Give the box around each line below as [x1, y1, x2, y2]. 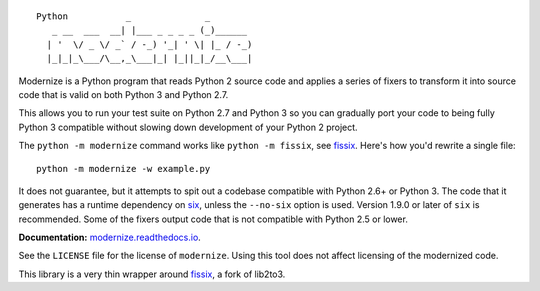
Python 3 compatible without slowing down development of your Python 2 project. [18, 121, 359, 133]
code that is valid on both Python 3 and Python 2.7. [18, 88, 229, 100]
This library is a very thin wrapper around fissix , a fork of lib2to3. [18, 268, 286, 280]
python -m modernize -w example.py [36, 163, 211, 174]
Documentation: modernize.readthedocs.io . [18, 231, 202, 244]
